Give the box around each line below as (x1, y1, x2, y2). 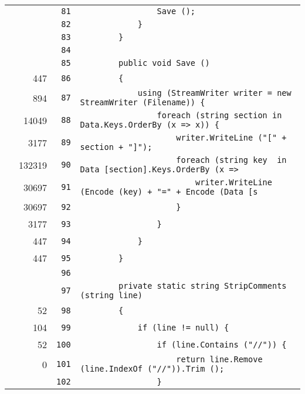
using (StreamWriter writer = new (137, 88, 292, 98)
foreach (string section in (157, 111, 282, 120)
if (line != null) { (137, 322, 229, 332)
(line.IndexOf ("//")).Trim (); (80, 364, 225, 373)
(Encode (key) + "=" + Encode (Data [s (80, 187, 258, 196)
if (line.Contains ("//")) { (157, 339, 287, 349)
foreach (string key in (176, 155, 287, 165)
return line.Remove (176, 355, 263, 364)
